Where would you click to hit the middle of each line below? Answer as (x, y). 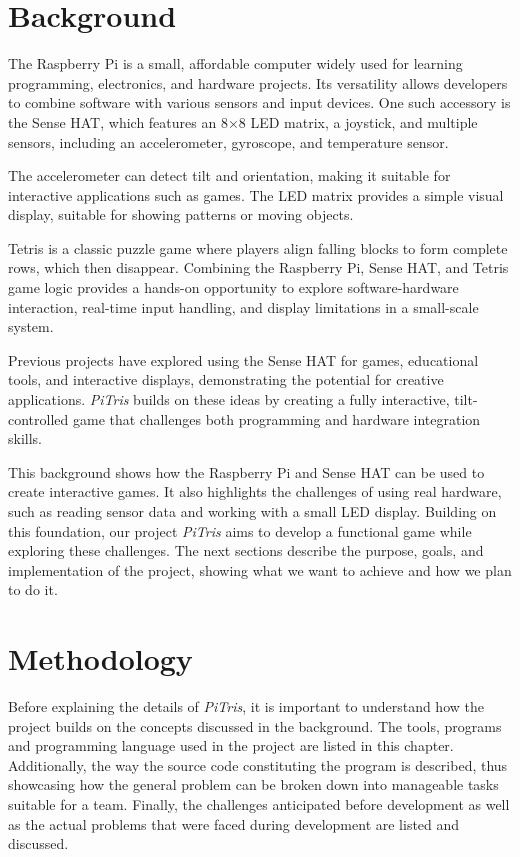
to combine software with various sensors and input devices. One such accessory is (259, 102)
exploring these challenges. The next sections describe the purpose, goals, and (246, 550)
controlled (38, 418)
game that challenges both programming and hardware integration (276, 418)
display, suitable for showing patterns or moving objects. (181, 214)
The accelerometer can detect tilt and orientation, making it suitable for (229, 175)
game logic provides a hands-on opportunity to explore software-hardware (233, 287)
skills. (25, 438)
